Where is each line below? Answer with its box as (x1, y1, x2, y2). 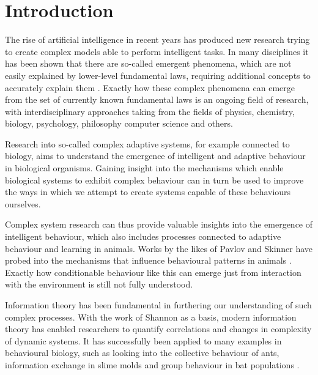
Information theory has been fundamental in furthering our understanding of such (5, 299, 312, 311)
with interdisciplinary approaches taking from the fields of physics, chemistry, (5, 105, 295, 117)
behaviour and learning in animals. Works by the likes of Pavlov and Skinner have (5, 242, 313, 254)
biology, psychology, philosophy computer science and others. (5, 117, 233, 130)
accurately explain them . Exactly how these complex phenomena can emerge (5, 81, 295, 94)
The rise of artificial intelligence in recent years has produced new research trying (5, 33, 310, 46)
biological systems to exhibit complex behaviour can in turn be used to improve (5, 173, 304, 186)
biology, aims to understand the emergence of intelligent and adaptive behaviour (5, 149, 306, 162)
